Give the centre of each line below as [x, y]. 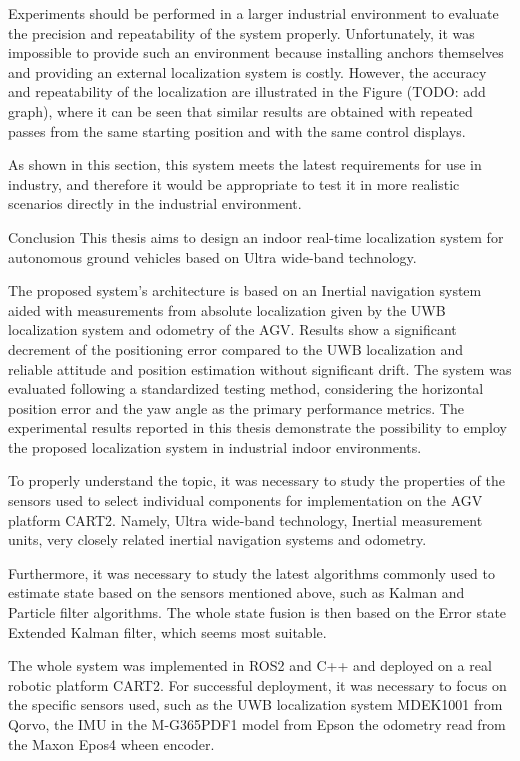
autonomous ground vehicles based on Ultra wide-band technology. [212, 256]
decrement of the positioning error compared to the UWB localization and [236, 348]
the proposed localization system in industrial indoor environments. [215, 446]
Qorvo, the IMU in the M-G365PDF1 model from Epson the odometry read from [257, 724]
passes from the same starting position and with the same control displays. [237, 130]
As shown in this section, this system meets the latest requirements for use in [245, 164]
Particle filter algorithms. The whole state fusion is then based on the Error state [257, 612]
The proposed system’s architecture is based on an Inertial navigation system [245, 290]
